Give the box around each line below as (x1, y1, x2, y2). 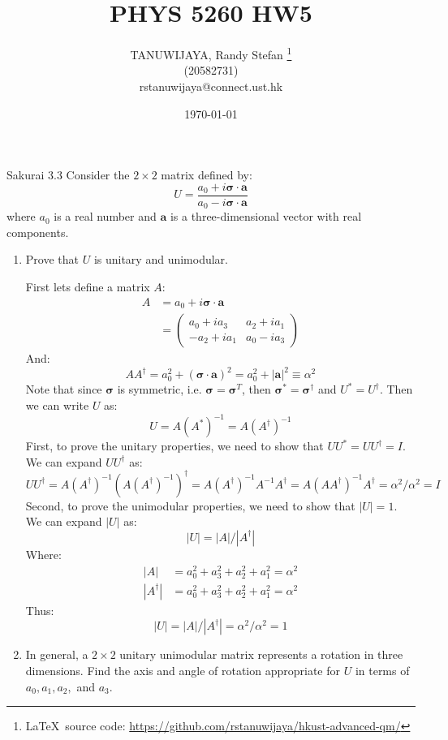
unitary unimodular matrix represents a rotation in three (119, 646, 403, 663)
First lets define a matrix (25, 278, 150, 295)
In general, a (25, 646, 88, 663)
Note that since (25, 381, 102, 398)
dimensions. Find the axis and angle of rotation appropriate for (25, 662, 340, 679)
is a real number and (54, 208, 157, 225)
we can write (25, 397, 89, 413)
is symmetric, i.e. (117, 381, 202, 398)
